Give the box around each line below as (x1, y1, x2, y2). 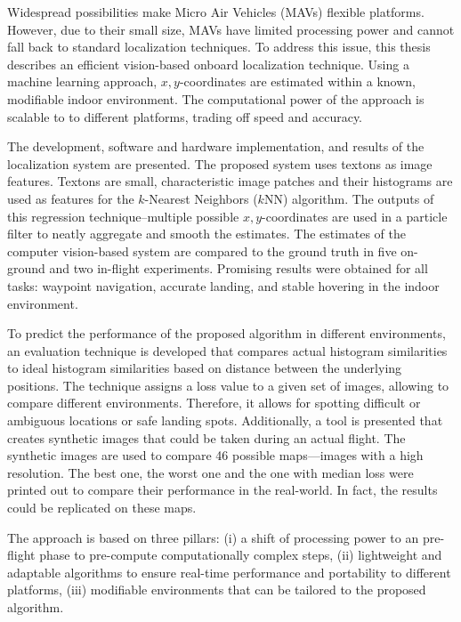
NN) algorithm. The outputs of (263, 189, 434, 207)
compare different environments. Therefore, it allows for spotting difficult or (7, 393, 421, 412)
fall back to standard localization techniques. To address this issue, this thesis (7, 37, 431, 56)
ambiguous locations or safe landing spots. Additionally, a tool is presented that (7, 411, 443, 430)
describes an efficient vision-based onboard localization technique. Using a (7, 54, 409, 73)
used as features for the (7, 189, 134, 207)
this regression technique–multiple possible (7, 206, 239, 225)
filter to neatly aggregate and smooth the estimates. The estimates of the (7, 224, 407, 243)
